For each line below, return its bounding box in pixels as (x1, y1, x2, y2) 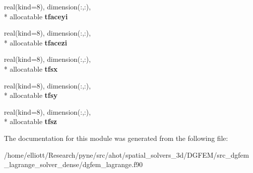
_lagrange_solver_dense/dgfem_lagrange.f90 (4, 159, 143, 170)
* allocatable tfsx (4, 63, 58, 74)
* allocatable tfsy (4, 90, 58, 100)
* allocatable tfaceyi (4, 11, 68, 21)
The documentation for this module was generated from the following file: (4, 132, 228, 143)
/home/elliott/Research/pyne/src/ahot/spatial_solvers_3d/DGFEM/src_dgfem (4, 149, 249, 160)
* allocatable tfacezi (4, 37, 67, 47)
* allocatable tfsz (4, 116, 57, 127)
